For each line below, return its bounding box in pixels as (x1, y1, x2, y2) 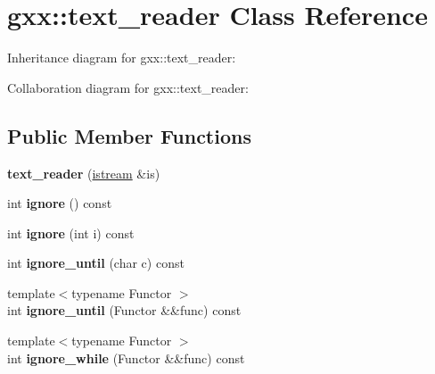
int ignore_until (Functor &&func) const (7, 301, 242, 320)
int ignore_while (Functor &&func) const (7, 348, 245, 367)
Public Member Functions (7, 121, 251, 149)
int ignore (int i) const (7, 223, 135, 242)
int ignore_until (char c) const (7, 253, 185, 272)
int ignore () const (7, 194, 112, 212)
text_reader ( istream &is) (7, 163, 160, 182)
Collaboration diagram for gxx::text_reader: (7, 78, 249, 96)
